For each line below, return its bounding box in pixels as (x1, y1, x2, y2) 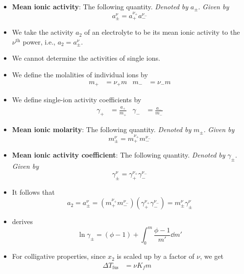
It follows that (12, 186, 55, 197)
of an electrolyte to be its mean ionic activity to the (84, 27, 240, 37)
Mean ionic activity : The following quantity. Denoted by (12, 1, 189, 11)
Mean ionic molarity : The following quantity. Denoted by (12, 124, 192, 135)
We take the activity (12, 27, 73, 37)
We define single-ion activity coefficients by (12, 94, 142, 105)
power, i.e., (23, 36, 55, 46)
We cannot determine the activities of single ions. (12, 53, 160, 63)
